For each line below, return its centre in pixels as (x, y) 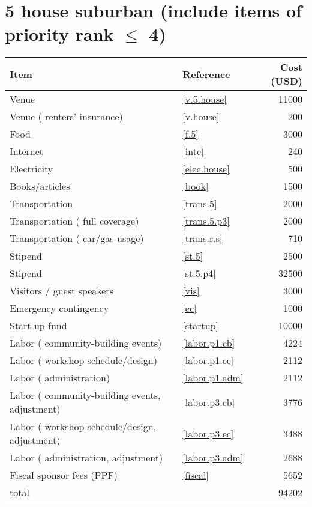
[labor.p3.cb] (209, 402)
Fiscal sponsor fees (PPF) (64, 475)
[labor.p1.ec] (208, 360)
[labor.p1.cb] (209, 343)
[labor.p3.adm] (213, 458)
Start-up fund (38, 326)
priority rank (59, 34)
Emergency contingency (59, 308)
